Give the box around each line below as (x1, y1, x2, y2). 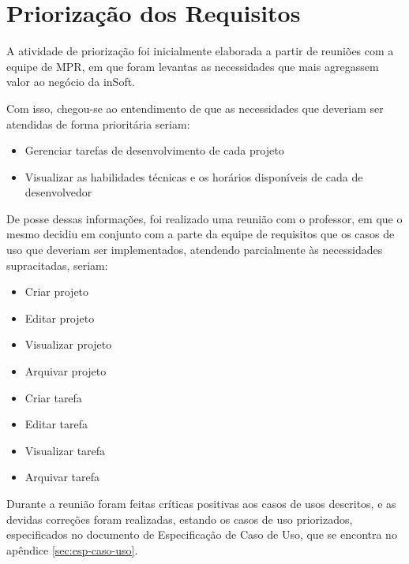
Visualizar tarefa (24, 442, 106, 458)
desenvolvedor (24, 184, 92, 200)
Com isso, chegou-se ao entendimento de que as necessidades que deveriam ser (6, 99, 384, 116)
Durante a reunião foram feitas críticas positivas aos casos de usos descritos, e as (6, 495, 396, 511)
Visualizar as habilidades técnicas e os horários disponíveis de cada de (24, 168, 363, 185)
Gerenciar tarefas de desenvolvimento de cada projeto (24, 142, 284, 159)
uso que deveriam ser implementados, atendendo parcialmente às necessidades (6, 241, 383, 258)
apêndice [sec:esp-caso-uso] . (6, 541, 138, 558)
